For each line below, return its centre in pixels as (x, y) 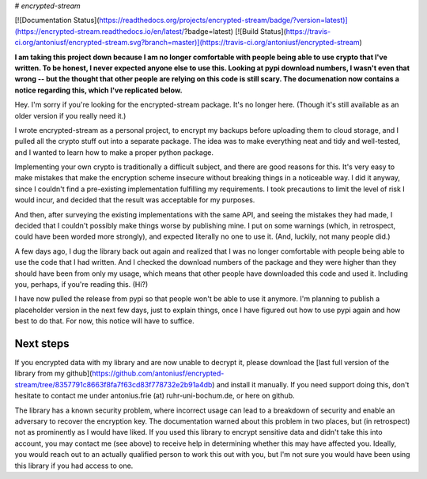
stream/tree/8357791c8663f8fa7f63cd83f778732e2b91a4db (113, 384)
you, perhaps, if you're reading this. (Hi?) (81, 284)
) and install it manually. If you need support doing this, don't (311, 384)
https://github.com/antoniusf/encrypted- (158, 373)
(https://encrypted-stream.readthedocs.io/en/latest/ (100, 31)
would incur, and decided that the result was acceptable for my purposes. (135, 200)
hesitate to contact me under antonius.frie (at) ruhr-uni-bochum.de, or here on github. (155, 396)
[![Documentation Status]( (57, 21)
